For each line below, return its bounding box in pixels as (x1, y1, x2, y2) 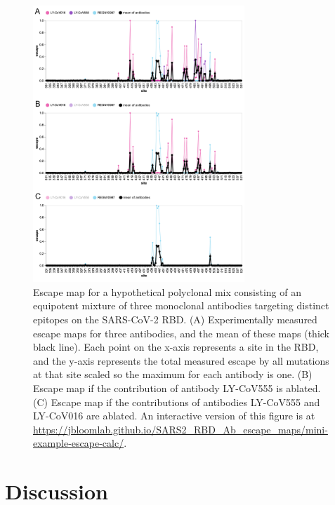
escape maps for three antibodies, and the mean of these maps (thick (33, 325, 329, 340)
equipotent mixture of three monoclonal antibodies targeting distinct (33, 298, 329, 313)
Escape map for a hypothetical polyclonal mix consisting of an (33, 284, 301, 299)
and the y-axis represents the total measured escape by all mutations (33, 353, 329, 368)
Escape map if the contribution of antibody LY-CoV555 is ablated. (33, 380, 321, 395)
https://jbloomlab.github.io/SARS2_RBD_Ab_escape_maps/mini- (33, 422, 328, 436)
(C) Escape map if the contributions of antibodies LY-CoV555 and (33, 394, 320, 409)
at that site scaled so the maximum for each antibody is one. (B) (33, 367, 313, 382)
